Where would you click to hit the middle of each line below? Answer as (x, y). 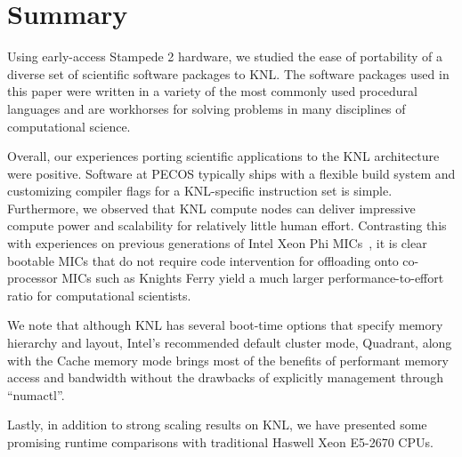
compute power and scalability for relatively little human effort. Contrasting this (227, 225)
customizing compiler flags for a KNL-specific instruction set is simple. (200, 191)
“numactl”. (36, 394)
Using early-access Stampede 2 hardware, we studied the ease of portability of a (225, 56)
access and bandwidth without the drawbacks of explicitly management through (225, 377)
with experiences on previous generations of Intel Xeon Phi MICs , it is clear (217, 243)
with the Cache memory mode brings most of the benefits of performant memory (228, 360)
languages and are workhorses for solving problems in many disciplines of (207, 108)
